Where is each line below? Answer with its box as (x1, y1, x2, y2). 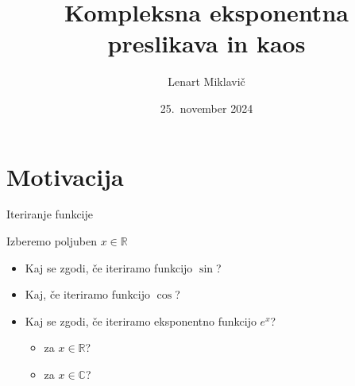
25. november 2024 (160, 99, 253, 116)
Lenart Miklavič (168, 73, 245, 90)
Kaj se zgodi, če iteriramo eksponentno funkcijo (25, 312, 257, 329)
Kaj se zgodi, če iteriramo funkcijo (25, 259, 193, 276)
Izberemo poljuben (6, 233, 98, 249)
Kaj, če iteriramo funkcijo (25, 286, 151, 303)
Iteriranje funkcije (6, 206, 93, 222)
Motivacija (6, 160, 124, 192)
